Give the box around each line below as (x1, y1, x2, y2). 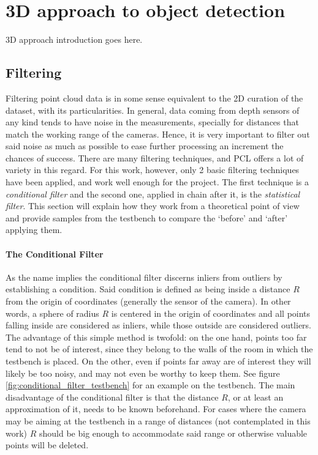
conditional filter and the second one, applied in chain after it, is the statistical (6, 187, 300, 200)
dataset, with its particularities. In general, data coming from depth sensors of (6, 103, 300, 116)
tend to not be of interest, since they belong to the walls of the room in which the (6, 342, 313, 355)
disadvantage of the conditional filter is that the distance (6, 390, 219, 403)
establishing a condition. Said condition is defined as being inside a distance (6, 283, 290, 295)
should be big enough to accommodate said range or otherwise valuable (39, 426, 308, 439)
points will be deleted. (6, 438, 89, 451)
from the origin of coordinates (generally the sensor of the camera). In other (6, 295, 291, 308)
